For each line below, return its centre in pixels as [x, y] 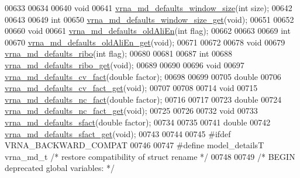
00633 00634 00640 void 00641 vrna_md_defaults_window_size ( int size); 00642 [149, 8]
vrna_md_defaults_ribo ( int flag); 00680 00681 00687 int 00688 [119, 53]
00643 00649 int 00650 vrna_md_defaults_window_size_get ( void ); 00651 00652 [149, 19]
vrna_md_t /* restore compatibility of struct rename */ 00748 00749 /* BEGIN [150, 156]
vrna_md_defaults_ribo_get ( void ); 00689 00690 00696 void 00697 [125, 64]
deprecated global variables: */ [60, 168]
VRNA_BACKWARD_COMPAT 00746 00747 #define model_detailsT [135, 145]
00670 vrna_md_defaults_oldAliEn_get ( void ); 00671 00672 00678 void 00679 [145, 42]
